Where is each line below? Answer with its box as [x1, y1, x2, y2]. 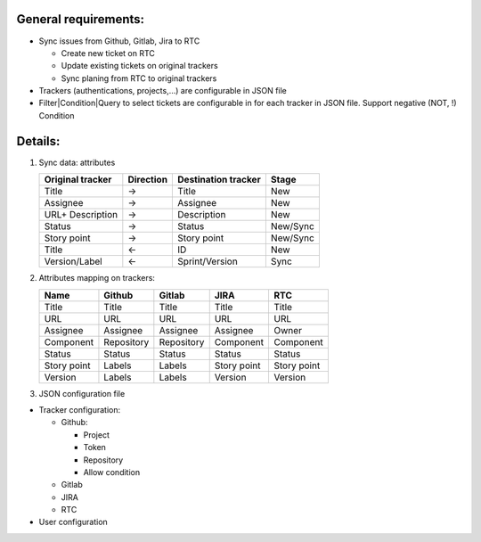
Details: [16, 134, 61, 149]
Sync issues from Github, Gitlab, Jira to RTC [38, 36, 200, 46]
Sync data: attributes [38, 157, 116, 168]
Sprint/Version [177, 255, 238, 267]
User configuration [38, 517, 109, 528]
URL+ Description [44, 209, 118, 221]
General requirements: [16, 12, 145, 27]
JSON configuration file [38, 388, 126, 398]
